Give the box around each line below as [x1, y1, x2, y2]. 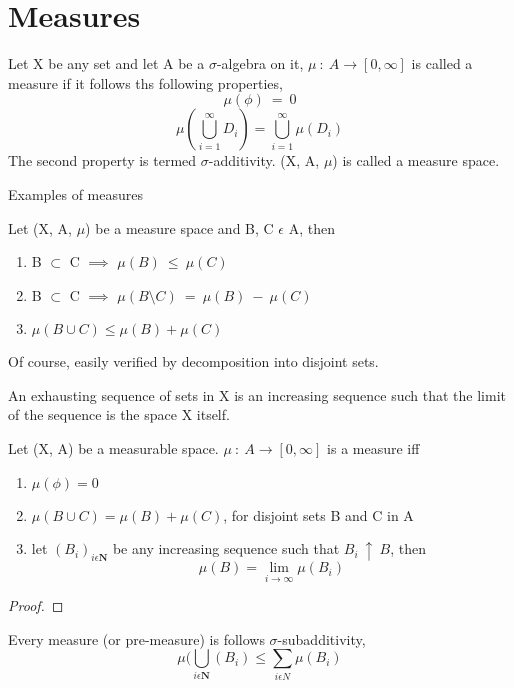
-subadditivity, [277, 628, 366, 649]
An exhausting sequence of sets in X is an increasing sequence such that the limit [8, 384, 506, 405]
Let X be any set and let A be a [8, 53, 205, 74]
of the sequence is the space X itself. [8, 404, 230, 425]
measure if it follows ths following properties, [8, 72, 283, 93]
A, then [288, 217, 335, 238]
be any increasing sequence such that [112, 538, 340, 559]
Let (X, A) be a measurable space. [8, 438, 219, 459]
